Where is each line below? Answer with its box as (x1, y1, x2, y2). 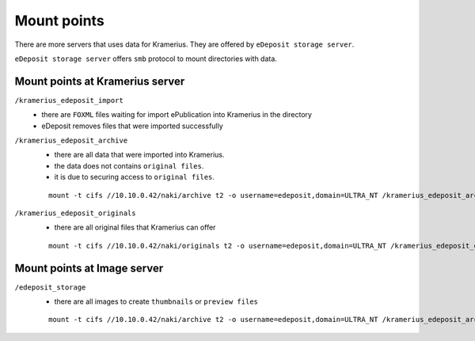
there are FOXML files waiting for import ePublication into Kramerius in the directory (41, 110, 313, 119)
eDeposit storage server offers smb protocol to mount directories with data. (14, 54, 277, 63)
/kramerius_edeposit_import (14, 96, 124, 104)
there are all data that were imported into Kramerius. (54, 150, 225, 160)
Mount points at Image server (14, 261, 164, 275)
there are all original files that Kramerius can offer (54, 222, 216, 233)
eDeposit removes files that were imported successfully (41, 121, 223, 131)
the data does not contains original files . (54, 161, 204, 170)
